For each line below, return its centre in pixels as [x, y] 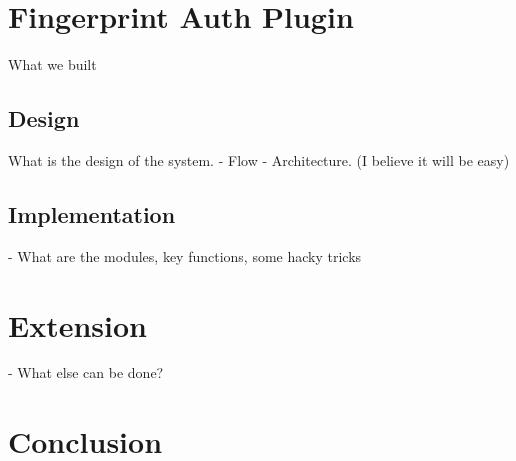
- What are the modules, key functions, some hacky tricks [185, 255]
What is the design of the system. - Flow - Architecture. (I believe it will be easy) [259, 159]
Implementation [92, 213]
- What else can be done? [86, 372]
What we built [52, 64]
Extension [77, 324]
